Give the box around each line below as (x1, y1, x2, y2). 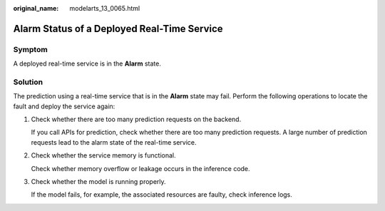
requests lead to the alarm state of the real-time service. (31, 138, 197, 146)
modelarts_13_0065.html (69, 4, 140, 12)
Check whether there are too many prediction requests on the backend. (31, 115, 242, 124)
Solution (13, 77, 43, 87)
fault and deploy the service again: (13, 102, 115, 110)
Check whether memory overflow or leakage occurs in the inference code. (31, 164, 250, 173)
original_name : (13, 4, 59, 12)
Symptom (13, 44, 48, 54)
